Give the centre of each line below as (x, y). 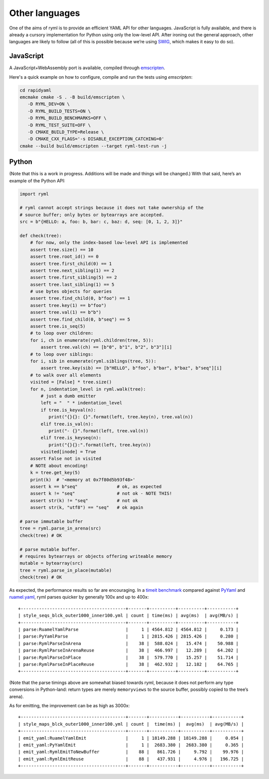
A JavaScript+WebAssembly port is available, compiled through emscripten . (87, 68)
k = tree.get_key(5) (55, 473)
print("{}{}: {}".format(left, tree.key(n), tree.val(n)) (121, 417)
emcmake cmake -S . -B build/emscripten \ (72, 97)
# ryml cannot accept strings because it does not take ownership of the (112, 208)
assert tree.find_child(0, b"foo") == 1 (80, 298)
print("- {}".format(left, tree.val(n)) (99, 431)
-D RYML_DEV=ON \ (49, 104)
